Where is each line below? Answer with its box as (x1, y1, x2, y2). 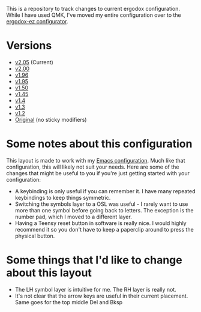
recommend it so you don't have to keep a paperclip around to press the (14, 226, 194, 233)
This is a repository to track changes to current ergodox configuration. (6, 5, 181, 12)
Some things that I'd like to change (6, 253, 182, 267)
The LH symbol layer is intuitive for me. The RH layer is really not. (14, 286, 176, 293)
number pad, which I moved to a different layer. (14, 213, 132, 220)
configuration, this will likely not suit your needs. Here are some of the (6, 163, 179, 170)
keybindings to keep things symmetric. (14, 194, 111, 201)
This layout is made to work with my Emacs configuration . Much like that (6, 157, 185, 164)
